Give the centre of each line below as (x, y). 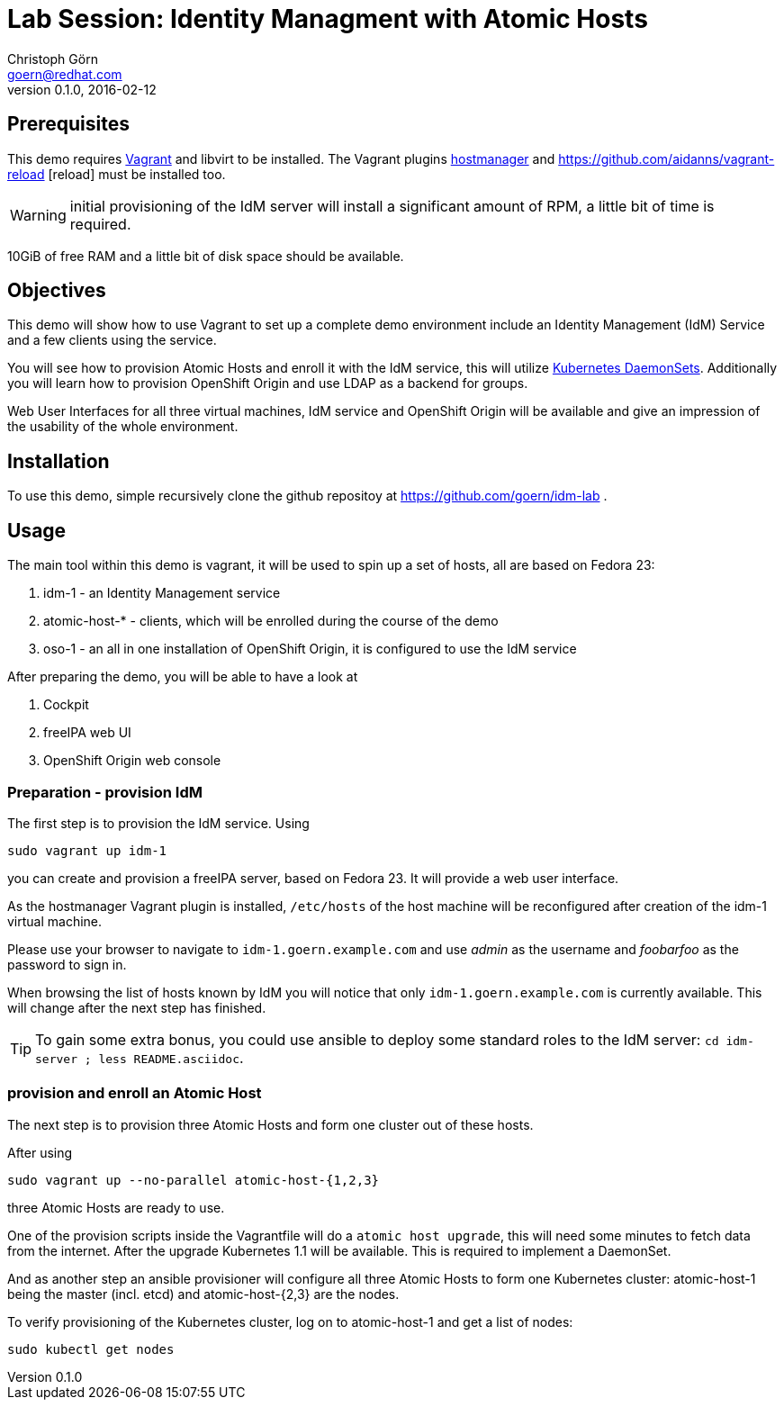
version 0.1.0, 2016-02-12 (82, 89)
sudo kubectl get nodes (91, 1349)
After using (40, 1152)
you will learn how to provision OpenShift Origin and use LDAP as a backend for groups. (268, 383)
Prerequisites (68, 124)
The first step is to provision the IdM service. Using (158, 823)
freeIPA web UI (87, 733)
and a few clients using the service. (112, 340)
